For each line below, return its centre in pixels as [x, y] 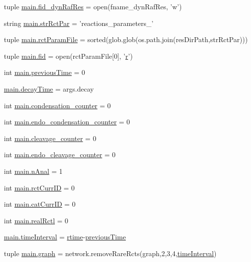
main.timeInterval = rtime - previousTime [65, 237]
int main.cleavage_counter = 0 [50, 138]
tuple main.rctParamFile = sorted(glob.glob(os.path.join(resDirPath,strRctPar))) [126, 39]
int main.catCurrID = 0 [40, 204]
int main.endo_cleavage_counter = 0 [60, 155]
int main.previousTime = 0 [45, 72]
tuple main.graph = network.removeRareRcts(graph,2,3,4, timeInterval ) [110, 253]
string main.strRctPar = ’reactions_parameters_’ [79, 23]
